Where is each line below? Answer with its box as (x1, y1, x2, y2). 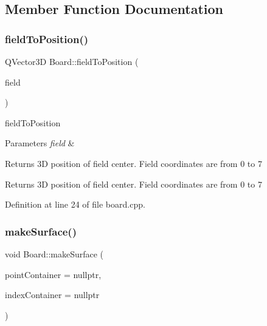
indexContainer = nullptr (5, 288, 100, 301)
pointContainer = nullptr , (5, 268, 102, 280)
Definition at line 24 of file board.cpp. (5, 198, 145, 211)
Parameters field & (5, 137, 75, 149)
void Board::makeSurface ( (5, 247, 104, 260)
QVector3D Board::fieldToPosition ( (5, 55, 139, 67)
